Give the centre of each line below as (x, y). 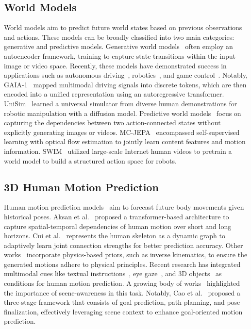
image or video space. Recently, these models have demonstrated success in (115, 65)
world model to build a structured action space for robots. (90, 160)
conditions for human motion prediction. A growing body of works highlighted (122, 283)
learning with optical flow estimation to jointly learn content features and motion (125, 141)
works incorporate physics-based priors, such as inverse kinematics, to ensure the (126, 255)
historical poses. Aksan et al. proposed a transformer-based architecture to (117, 216)
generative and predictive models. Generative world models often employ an (118, 46)
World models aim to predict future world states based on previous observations (123, 27)
